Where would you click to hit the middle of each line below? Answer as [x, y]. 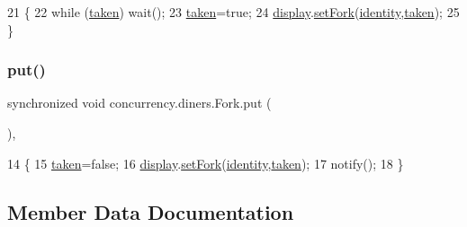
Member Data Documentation [151, 211]
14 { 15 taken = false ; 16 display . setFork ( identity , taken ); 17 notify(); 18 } [206, 163]
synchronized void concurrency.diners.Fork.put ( [139, 103]
